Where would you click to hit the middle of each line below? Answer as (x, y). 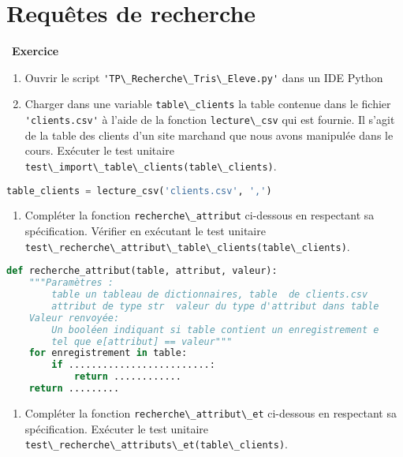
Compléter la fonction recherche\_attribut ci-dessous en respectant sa (200, 215)
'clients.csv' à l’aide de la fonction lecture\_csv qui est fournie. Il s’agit (210, 120)
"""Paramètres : (71, 283)
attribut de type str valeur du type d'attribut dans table (215, 306)
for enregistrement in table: (108, 353)
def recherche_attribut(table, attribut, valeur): (142, 271)
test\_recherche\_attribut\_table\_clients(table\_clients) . (187, 246)
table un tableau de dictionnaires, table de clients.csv (210, 295)
